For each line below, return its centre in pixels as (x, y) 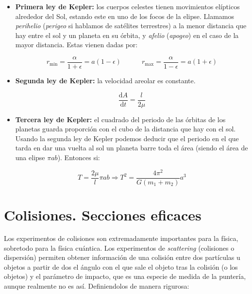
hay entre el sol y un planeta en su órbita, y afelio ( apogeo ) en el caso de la (127, 35)
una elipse (30, 157)
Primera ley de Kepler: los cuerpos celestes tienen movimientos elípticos (127, 6)
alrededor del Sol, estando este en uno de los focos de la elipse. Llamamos (125, 16)
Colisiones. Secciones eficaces (103, 214)
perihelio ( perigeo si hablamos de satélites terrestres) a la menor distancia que (131, 26)
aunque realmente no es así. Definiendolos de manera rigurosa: (97, 285)
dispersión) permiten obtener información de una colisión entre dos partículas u (122, 257)
